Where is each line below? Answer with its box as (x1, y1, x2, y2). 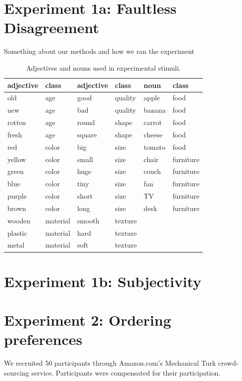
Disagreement (4, 17, 99, 38)
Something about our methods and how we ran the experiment (4, 46, 194, 56)
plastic (7, 227, 27, 238)
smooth (77, 215, 99, 225)
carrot (144, 117, 162, 127)
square (77, 129, 97, 139)
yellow (7, 154, 26, 164)
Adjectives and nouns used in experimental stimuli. (26, 62, 181, 73)
